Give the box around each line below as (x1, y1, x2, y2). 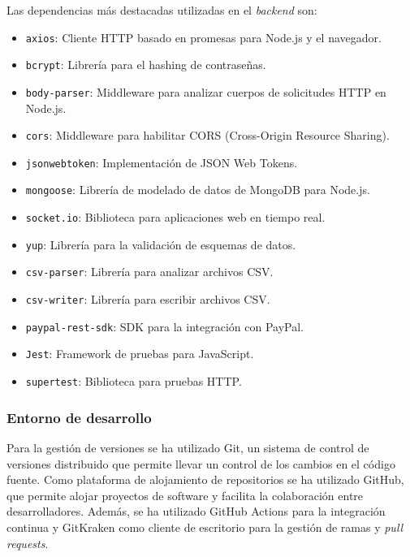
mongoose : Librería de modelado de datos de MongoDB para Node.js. (25, 181, 370, 198)
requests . (6, 534, 49, 551)
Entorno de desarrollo (6, 407, 152, 427)
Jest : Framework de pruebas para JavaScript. (25, 345, 254, 362)
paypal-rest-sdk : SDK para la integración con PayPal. (25, 317, 304, 335)
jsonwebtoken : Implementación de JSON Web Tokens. (25, 153, 298, 171)
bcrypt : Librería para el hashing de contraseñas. (25, 56, 266, 73)
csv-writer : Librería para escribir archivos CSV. (25, 291, 270, 308)
